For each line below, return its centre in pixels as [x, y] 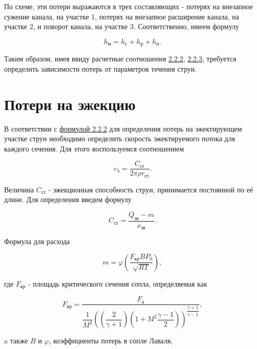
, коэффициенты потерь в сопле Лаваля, [111, 341]
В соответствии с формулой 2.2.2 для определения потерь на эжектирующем [123, 128]
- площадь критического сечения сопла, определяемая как [118, 283]
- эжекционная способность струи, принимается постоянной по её [151, 189]
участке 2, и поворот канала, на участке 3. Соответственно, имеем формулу [122, 26]
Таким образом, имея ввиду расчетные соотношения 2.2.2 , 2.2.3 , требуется [120, 59]
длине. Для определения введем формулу [68, 199]
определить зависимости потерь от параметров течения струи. [100, 68]
